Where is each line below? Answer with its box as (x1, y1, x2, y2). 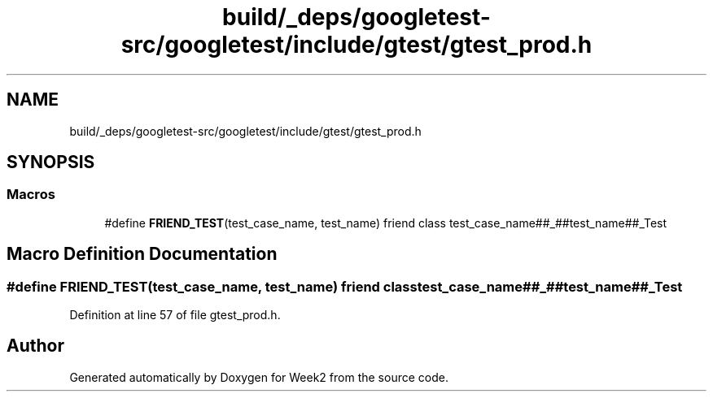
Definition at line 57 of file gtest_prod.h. (69, 308, 281, 322)
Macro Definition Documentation (7, 244, 278, 265)
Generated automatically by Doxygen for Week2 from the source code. (69, 370, 448, 384)
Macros (7, 186, 55, 203)
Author (7, 335, 64, 357)
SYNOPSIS (7, 152, 95, 173)
